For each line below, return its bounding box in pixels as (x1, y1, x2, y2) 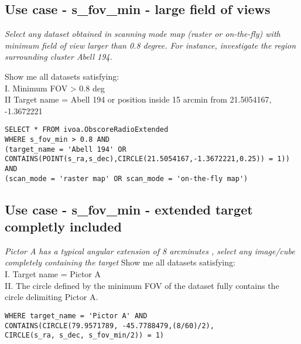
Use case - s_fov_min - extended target (5, 200, 253, 218)
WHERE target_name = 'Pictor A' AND (5, 311, 148, 320)
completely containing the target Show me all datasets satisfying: (5, 256, 235, 268)
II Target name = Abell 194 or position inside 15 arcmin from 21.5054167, (5, 93, 272, 105)
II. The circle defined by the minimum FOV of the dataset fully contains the (5, 279, 279, 291)
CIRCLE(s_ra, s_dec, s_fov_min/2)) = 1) (5, 331, 165, 340)
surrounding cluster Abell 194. (5, 50, 112, 63)
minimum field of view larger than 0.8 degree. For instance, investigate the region (5, 39, 296, 51)
